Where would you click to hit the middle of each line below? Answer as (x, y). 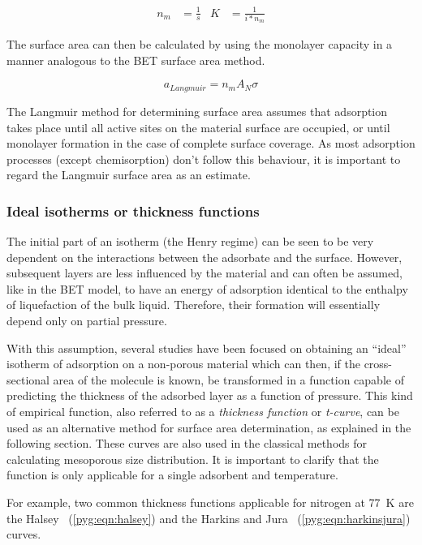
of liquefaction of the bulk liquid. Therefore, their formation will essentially (194, 305)
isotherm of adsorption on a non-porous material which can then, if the (183, 364)
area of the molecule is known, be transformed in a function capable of (228, 379)
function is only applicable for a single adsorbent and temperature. (172, 475)
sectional (28, 379)
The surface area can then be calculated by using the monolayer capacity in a (200, 44)
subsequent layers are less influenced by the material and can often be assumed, (205, 273)
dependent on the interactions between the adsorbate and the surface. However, (205, 257)
